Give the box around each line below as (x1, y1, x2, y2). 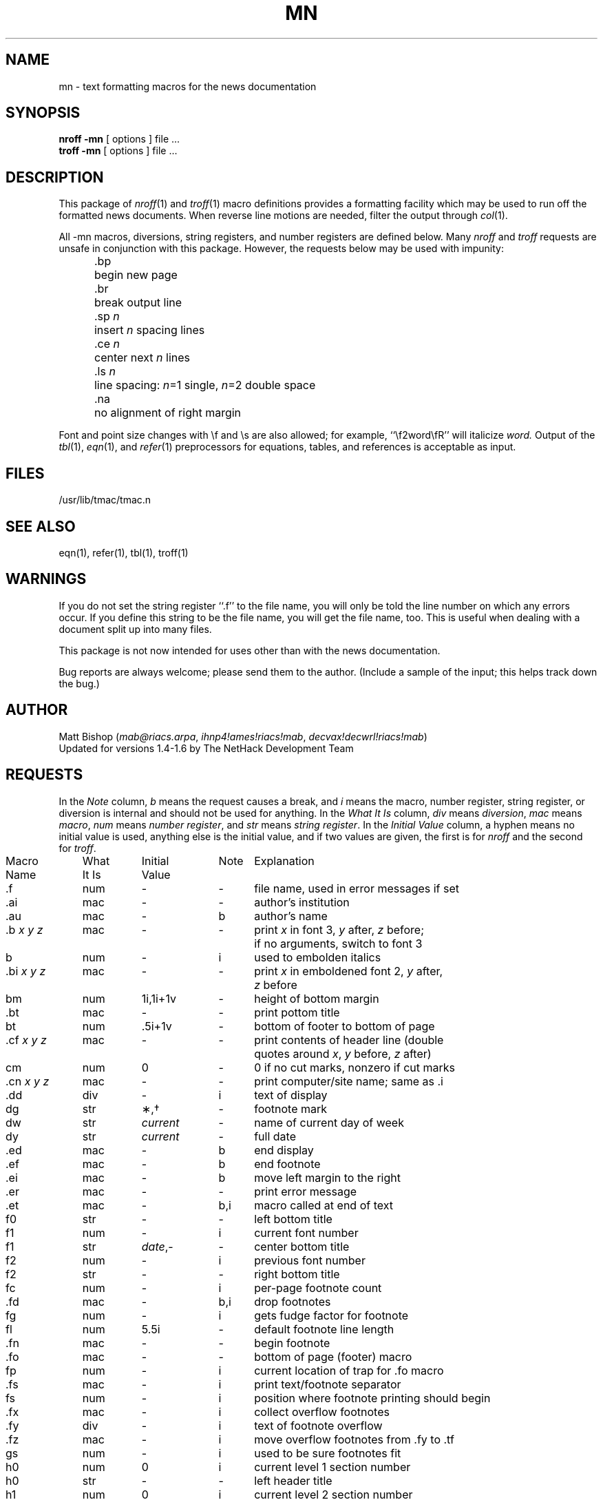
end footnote (254, 1156, 321, 1171)
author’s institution (254, 895, 350, 909)
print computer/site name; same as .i (254, 1074, 443, 1088)
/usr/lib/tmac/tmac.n (59, 494, 151, 506)
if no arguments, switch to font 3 (254, 936, 423, 950)
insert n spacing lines (94, 323, 205, 337)
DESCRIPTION (6, 168, 104, 186)
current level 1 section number (254, 1459, 411, 1474)
